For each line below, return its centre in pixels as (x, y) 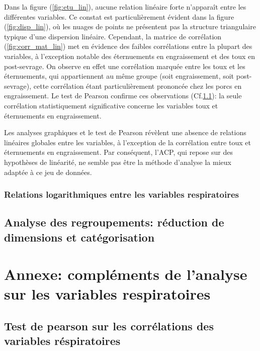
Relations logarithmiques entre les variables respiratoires (121, 194)
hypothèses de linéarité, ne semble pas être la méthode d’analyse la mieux (118, 162)
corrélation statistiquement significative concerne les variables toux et (111, 105)
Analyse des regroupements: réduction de (114, 222)
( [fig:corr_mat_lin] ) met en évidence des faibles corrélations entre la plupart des (128, 46)
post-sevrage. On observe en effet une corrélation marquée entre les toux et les (125, 66)
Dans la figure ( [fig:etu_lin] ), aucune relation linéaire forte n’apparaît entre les (125, 7)
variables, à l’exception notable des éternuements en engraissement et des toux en (130, 56)
